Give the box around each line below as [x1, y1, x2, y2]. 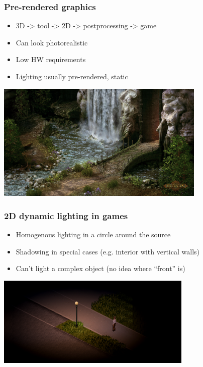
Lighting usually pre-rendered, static [16, 71, 128, 81]
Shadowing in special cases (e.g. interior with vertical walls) [16, 246, 199, 256]
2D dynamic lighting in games [4, 209, 128, 222]
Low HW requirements [16, 54, 86, 65]
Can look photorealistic [16, 37, 88, 47]
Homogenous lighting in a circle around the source [16, 229, 171, 240]
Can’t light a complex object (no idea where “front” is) [16, 263, 185, 274]
